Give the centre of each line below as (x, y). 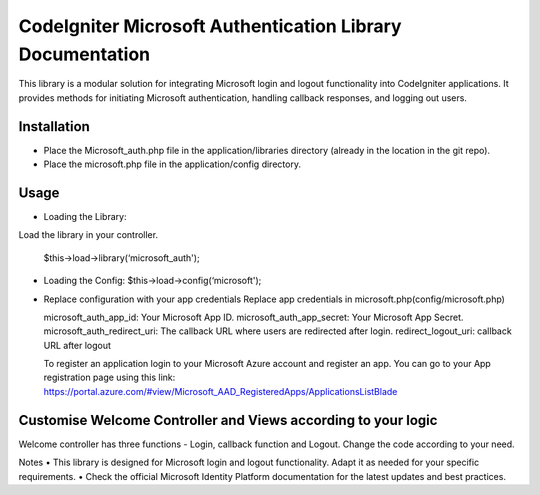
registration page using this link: (109, 377)
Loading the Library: (85, 216)
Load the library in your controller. (88, 235)
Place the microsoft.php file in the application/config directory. (172, 164)
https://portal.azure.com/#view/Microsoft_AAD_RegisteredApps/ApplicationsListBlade (220, 391)
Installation (54, 126)
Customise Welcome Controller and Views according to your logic (228, 420)
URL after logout (77, 345)
